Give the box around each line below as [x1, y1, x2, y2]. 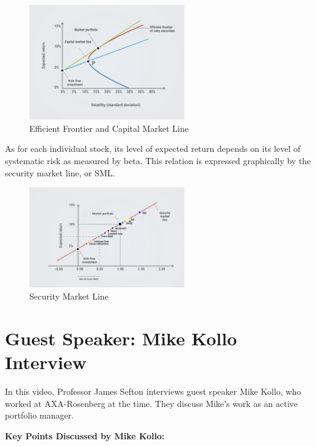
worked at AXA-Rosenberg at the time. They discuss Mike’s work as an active [5, 397, 298, 409]
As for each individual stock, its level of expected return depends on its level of [5, 142, 301, 155]
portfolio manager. [5, 409, 74, 422]
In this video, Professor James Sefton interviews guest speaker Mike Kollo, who [5, 384, 301, 397]
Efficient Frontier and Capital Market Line [29, 121, 189, 134]
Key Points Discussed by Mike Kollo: [5, 429, 165, 442]
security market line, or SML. [5, 166, 115, 179]
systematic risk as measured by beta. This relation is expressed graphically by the [5, 154, 311, 167]
